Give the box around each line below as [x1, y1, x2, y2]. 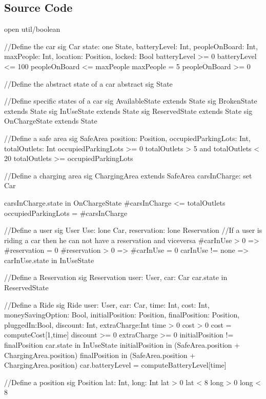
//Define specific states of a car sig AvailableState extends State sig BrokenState [4, 95, 257, 106]
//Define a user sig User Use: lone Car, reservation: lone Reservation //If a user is [4, 225, 262, 235]
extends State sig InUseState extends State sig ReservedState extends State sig [4, 105, 253, 116]
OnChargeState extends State [4, 115, 97, 126]
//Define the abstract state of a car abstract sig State [4, 78, 173, 89]
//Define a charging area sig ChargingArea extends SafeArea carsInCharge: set [4, 170, 252, 181]
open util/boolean [4, 24, 60, 34]
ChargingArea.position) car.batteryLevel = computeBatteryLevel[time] [4, 360, 227, 370]
